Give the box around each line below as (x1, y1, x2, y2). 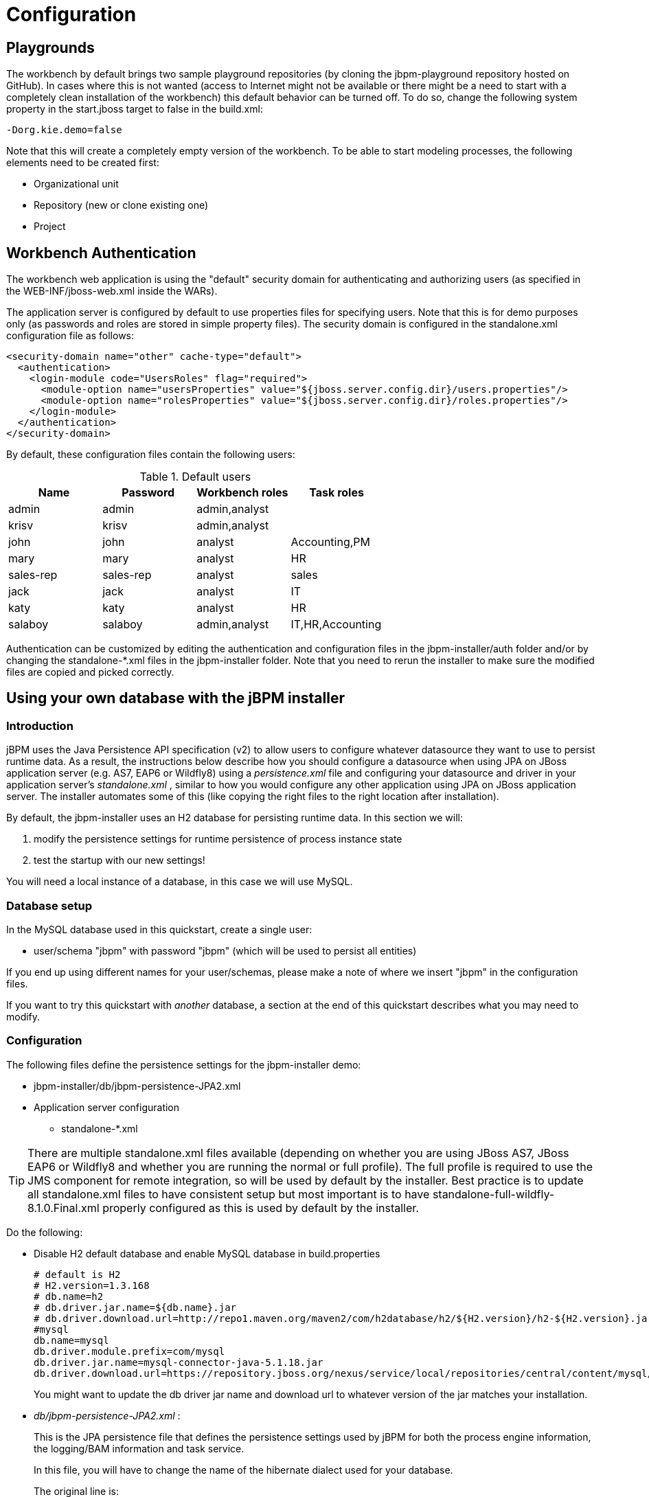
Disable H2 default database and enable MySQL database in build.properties (34, 1247, 380, 1259)
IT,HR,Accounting (291, 617, 382, 632)
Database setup (6, 898, 93, 913)
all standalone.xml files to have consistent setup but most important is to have (27, 1187, 430, 1201)
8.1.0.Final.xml (27, 1200, 100, 1215)
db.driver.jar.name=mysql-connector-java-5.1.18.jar (34, 1356, 323, 1368)
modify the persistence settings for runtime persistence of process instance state (34, 833, 402, 845)
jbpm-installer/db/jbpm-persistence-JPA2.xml (34, 1079, 241, 1092)
